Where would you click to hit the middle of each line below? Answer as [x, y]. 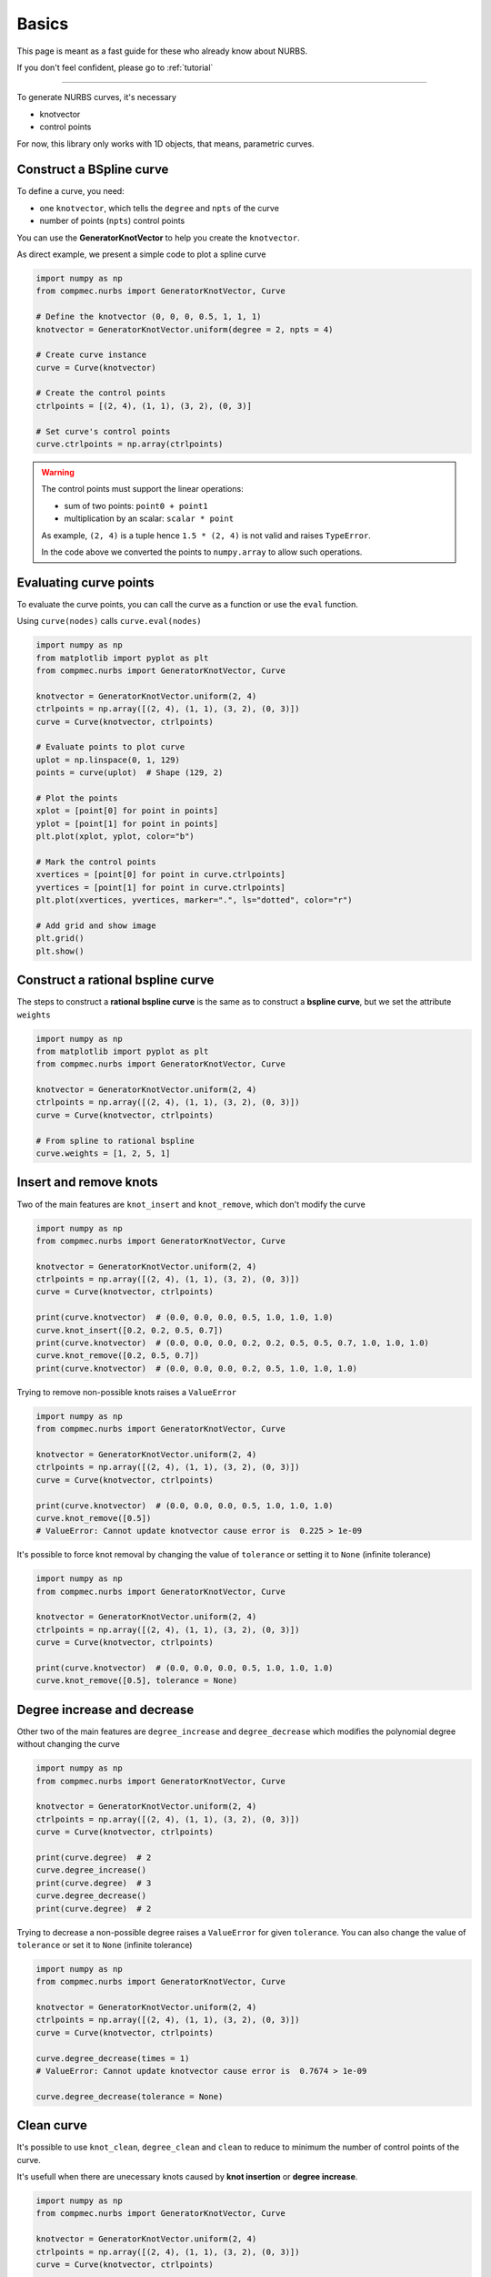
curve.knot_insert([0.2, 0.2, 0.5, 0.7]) [130, 1330]
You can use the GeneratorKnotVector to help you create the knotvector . [158, 238]
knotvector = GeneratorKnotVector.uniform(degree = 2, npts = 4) [185, 329]
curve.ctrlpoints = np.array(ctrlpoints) [130, 444]
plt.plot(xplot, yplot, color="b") [115, 837]
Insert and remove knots [87, 1183]
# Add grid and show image [96, 925]
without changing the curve [68, 1744]
